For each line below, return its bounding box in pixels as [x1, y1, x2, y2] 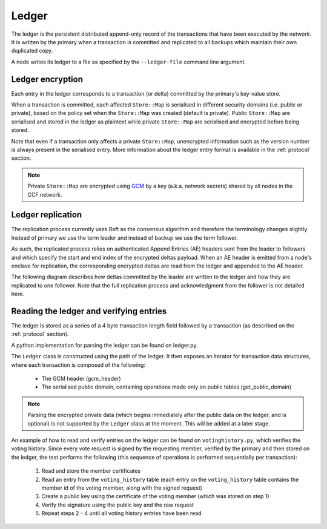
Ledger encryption [11, 74, 83, 84]
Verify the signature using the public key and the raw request [41, 501, 194, 508]
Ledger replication [11, 209, 82, 220]
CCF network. [27, 191, 62, 198]
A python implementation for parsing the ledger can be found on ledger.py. [11, 341, 198, 349]
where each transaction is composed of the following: [11, 361, 145, 369]
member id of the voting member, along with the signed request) [41, 484, 203, 491]
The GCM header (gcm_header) [41, 375, 121, 383]
